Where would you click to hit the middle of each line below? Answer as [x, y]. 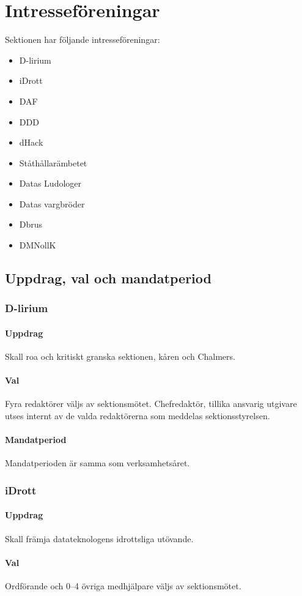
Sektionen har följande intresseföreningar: [83, 39]
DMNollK [38, 245]
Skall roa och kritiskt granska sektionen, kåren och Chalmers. [120, 356]
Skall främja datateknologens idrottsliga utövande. [99, 538]
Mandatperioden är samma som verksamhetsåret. [98, 463]
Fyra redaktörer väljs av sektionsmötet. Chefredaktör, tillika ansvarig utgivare [151, 404]
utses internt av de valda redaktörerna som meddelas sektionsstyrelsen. [138, 416]
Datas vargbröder [52, 203]
